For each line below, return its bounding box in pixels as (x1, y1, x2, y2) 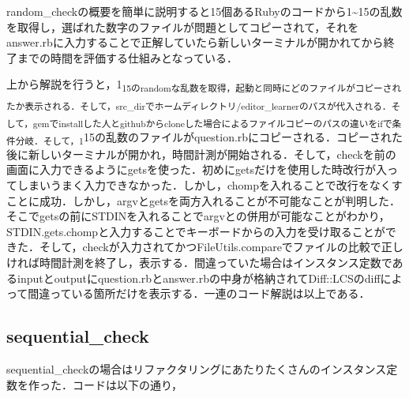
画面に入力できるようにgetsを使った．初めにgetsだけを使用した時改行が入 (6, 161, 388, 178)
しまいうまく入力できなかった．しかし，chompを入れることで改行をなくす (17, 177, 403, 193)
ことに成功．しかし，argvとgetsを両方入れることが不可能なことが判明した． (6, 192, 401, 208)
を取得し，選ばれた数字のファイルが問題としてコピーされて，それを (6, 18, 359, 35)
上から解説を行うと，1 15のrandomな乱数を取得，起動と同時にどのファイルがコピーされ (6, 76, 402, 95)
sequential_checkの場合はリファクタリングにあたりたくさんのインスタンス (6, 361, 387, 377)
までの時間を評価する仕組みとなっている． (17, 49, 238, 66)
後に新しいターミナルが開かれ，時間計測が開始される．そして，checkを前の (6, 145, 396, 162)
